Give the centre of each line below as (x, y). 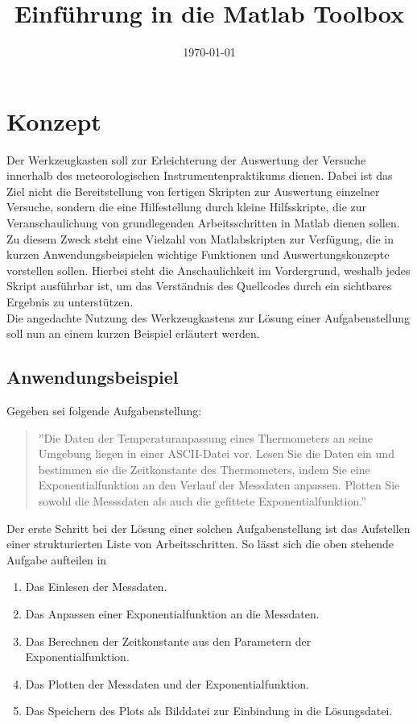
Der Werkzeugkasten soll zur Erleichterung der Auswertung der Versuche (186, 159)
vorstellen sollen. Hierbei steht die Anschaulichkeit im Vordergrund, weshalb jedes (208, 270)
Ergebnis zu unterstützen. (70, 302)
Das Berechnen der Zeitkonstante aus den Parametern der (168, 641)
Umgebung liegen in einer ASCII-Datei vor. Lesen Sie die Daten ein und (216, 454)
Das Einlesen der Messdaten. (96, 587)
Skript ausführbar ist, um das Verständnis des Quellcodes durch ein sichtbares (199, 286)
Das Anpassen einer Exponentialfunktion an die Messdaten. (172, 613)
